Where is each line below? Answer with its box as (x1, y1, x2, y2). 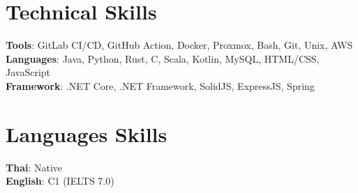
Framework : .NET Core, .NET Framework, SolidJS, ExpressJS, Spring (6, 78, 315, 93)
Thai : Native (6, 160, 63, 174)
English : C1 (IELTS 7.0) (6, 173, 114, 188)
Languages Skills (6, 119, 167, 148)
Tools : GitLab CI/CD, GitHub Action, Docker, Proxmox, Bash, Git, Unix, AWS (6, 38, 353, 52)
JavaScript (6, 65, 51, 79)
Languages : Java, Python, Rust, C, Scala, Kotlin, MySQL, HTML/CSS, (6, 51, 320, 65)
